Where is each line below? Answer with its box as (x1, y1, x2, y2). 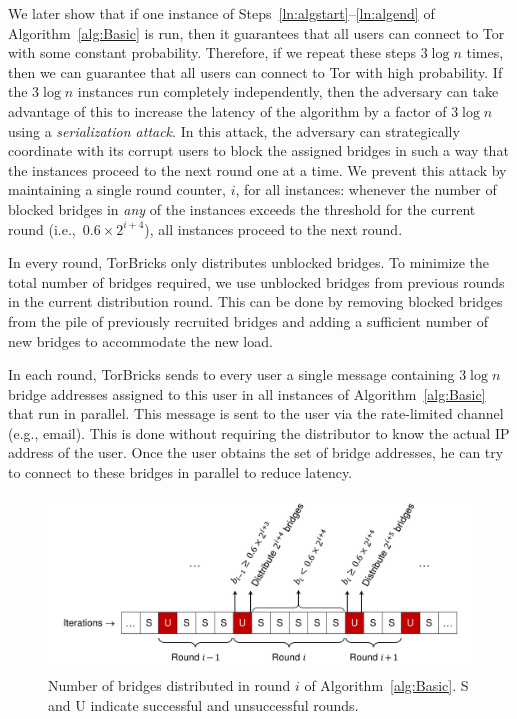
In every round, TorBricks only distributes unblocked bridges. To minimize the (8, 252, 490, 273)
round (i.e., (8, 218, 76, 239)
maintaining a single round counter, (8, 179, 226, 200)
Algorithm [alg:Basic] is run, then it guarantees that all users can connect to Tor (8, 22, 505, 43)
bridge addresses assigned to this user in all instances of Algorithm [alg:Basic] (8, 383, 486, 404)
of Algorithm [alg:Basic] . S (304, 674, 469, 695)
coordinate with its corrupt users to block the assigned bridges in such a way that (8, 140, 509, 161)
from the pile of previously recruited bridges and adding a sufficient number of (8, 310, 489, 331)
